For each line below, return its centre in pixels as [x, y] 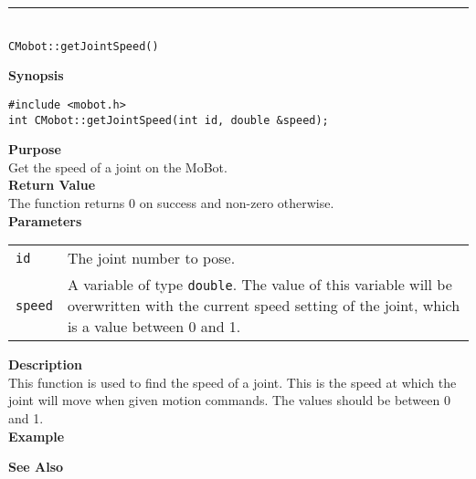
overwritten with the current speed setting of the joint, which [264, 306]
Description [46, 364]
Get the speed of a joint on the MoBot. [118, 167]
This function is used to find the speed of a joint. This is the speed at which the [233, 382]
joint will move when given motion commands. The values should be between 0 [229, 400]
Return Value [52, 185]
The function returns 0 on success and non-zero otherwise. [171, 202]
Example [37, 436]
